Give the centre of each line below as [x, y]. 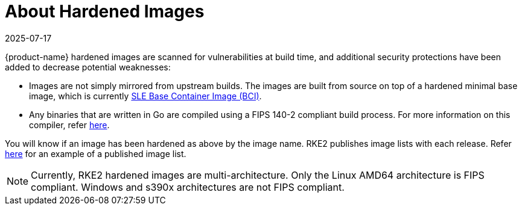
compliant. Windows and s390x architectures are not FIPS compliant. [188, 187]
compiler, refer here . [69, 125]
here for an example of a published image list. [96, 153]
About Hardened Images [105, 11]
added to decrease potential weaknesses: [88, 67]
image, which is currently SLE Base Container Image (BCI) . [145, 96]
